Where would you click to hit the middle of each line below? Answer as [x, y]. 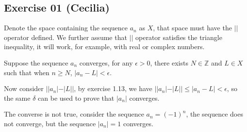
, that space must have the [192, 28]
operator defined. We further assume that [66, 37]
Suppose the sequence [36, 62]
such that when [27, 72]
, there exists [169, 62]
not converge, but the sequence [50, 123]
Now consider [24, 88]
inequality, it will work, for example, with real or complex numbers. [104, 46]
